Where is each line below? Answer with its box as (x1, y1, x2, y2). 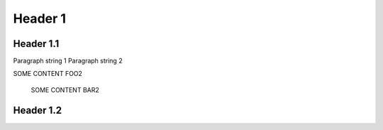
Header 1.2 (13, 104, 62, 117)
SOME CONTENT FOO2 (13, 70, 83, 78)
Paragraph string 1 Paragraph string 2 (13, 57, 123, 65)
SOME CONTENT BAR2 (30, 85, 99, 94)
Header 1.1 (13, 38, 60, 50)
